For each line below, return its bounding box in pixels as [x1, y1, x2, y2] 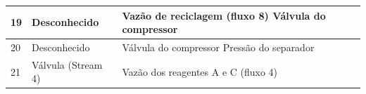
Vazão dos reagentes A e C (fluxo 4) [122, 64, 278, 79]
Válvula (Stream [32, 57, 103, 72]
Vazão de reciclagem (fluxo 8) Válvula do [122, 8, 326, 22]
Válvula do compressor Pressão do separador [122, 39, 315, 54]
